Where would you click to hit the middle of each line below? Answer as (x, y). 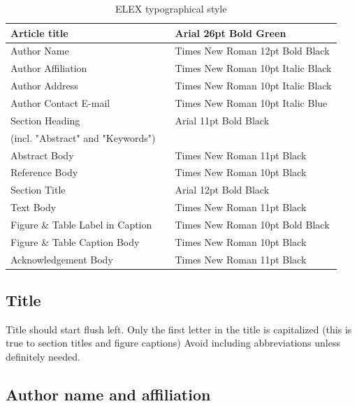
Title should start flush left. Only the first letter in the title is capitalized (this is (179, 329)
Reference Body (44, 172)
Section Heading (45, 120)
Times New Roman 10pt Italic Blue (251, 102)
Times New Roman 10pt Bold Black (252, 224)
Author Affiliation (49, 68)
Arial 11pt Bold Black (222, 120)
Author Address (44, 86)
